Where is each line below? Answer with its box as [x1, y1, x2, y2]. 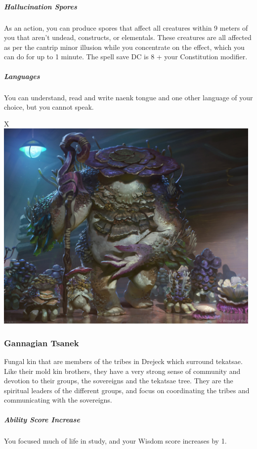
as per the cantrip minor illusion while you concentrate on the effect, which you [4, 41, 245, 52]
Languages [4, 71, 40, 81]
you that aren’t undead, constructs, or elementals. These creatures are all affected [4, 32, 252, 42]
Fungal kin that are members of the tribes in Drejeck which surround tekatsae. [4, 356, 243, 367]
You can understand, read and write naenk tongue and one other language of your [4, 92, 253, 102]
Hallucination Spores [4, 1, 77, 11]
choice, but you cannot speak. [4, 102, 94, 112]
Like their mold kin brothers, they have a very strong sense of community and [4, 366, 241, 376]
